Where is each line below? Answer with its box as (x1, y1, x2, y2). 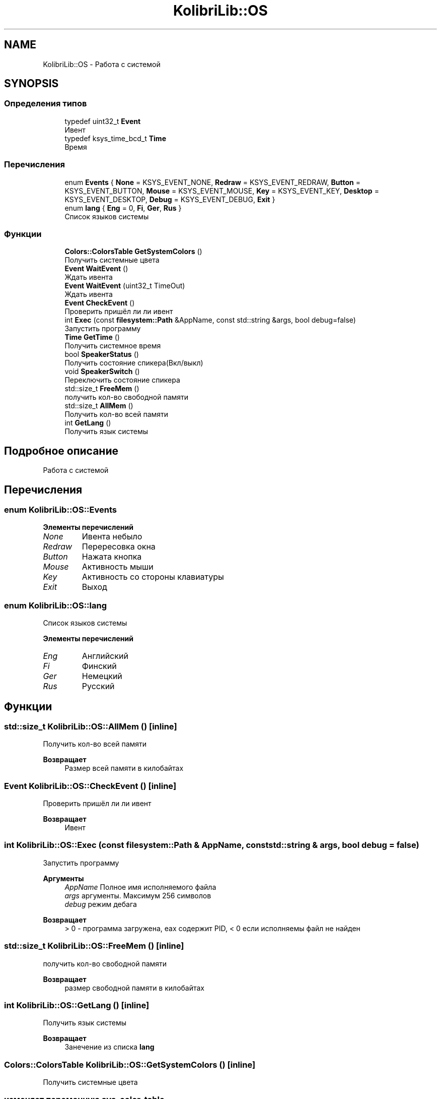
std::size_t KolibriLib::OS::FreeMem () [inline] (4, 941, 184, 951)
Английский (82, 651, 128, 661)
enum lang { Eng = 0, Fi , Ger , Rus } (64, 203, 182, 212)
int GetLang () (64, 418, 111, 428)
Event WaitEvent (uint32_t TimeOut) (64, 281, 185, 290)
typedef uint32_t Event (64, 116, 141, 126)
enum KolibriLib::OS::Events (4, 505, 117, 515)
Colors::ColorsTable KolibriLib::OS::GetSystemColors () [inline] (4, 1059, 256, 1070)
